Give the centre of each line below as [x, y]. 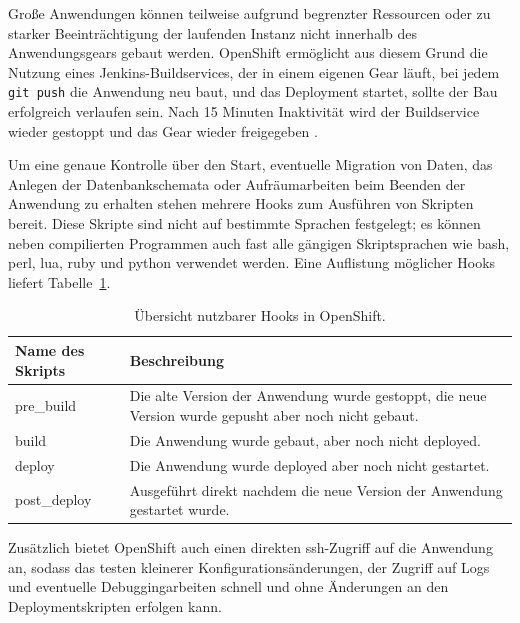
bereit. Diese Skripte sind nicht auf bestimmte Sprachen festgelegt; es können [244, 223]
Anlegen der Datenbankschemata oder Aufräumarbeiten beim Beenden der [237, 183]
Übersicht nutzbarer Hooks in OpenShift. [260, 315]
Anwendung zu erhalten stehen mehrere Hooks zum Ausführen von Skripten [241, 203]
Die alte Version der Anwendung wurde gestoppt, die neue [308, 395]
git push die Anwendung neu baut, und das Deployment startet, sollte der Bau [253, 91]
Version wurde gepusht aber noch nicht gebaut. [274, 415]
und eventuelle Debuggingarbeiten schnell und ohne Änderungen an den [228, 586]
